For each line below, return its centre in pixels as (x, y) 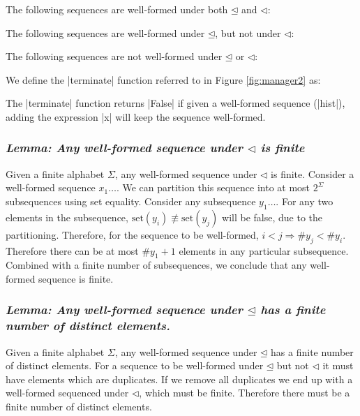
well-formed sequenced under (67, 393)
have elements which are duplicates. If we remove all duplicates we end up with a (179, 379)
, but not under (248, 32)
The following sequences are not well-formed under (114, 56)
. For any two (305, 201)
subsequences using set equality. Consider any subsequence (131, 201)
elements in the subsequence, (67, 217)
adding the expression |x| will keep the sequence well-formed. (136, 116)
